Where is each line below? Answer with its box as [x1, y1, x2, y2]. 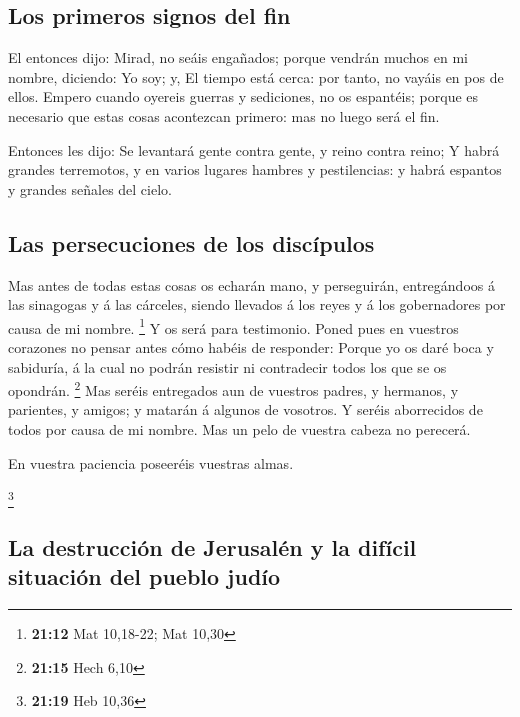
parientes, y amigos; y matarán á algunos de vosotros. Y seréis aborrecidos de [8, 399, 483, 420]
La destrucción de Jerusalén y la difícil [8, 531, 417, 562]
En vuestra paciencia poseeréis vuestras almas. [8, 452, 294, 473]
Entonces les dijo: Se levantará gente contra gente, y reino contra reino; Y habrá [8, 139, 500, 160]
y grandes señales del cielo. [8, 178, 172, 199]
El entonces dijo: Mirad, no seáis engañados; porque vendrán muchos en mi [8, 47, 468, 68]
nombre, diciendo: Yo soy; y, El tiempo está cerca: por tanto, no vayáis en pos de [8, 66, 504, 87]
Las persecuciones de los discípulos [8, 227, 375, 258]
